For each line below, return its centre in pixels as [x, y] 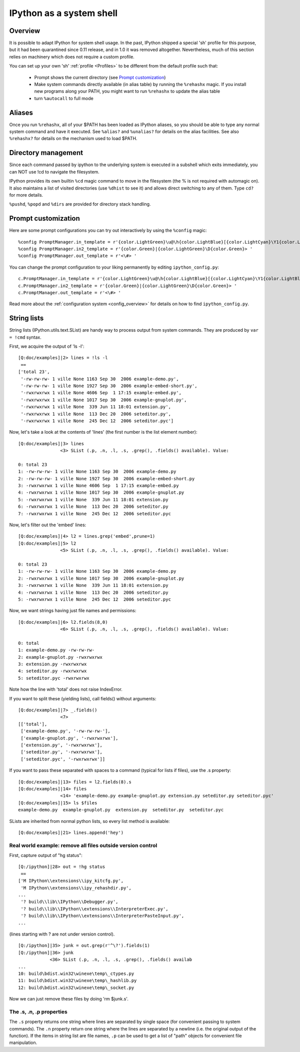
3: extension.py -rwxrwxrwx [52, 664]
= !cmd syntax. [25, 337]
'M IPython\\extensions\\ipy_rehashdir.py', [76, 888]
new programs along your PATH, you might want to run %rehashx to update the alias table [127, 91]
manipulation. [23, 1042]
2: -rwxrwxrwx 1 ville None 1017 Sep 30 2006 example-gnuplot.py [101, 578]
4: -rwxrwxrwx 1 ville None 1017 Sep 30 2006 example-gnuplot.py [101, 492]
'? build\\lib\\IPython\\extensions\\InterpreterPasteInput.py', [102, 916]
